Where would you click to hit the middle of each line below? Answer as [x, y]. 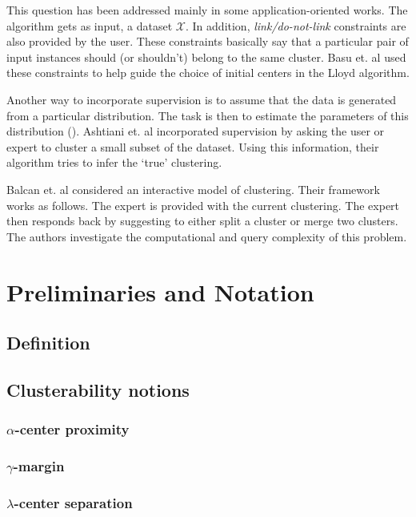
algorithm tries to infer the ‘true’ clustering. [114, 162]
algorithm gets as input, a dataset [90, 25]
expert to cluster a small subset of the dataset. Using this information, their [193, 146]
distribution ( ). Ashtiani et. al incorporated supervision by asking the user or [196, 131]
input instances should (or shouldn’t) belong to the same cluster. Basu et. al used [206, 57]
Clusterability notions [98, 389]
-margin [39, 466]
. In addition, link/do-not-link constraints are [296, 25]
